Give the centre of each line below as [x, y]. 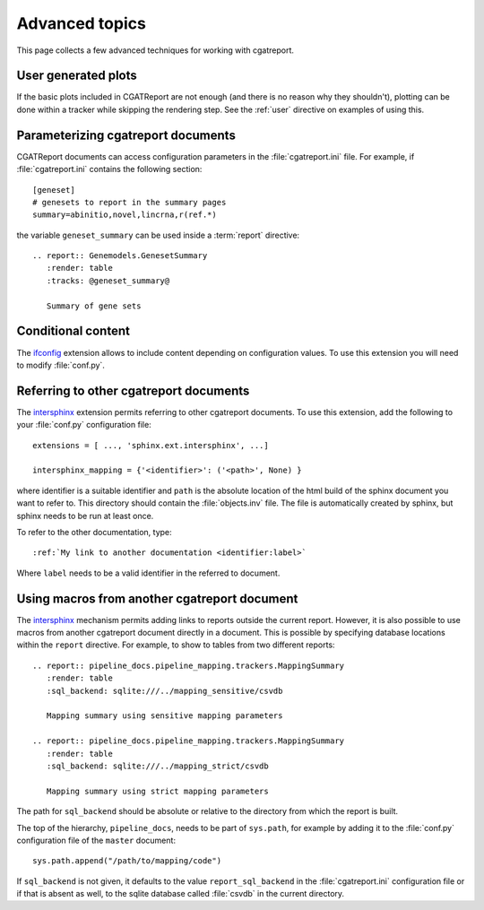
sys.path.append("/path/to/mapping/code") [127, 861]
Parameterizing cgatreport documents [126, 135]
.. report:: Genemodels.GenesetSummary [120, 256]
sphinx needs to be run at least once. [85, 516]
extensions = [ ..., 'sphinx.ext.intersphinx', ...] [151, 445]
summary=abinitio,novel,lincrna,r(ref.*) [125, 215]
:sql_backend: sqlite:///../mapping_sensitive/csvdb [164, 691]
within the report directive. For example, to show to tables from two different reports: [176, 645]
